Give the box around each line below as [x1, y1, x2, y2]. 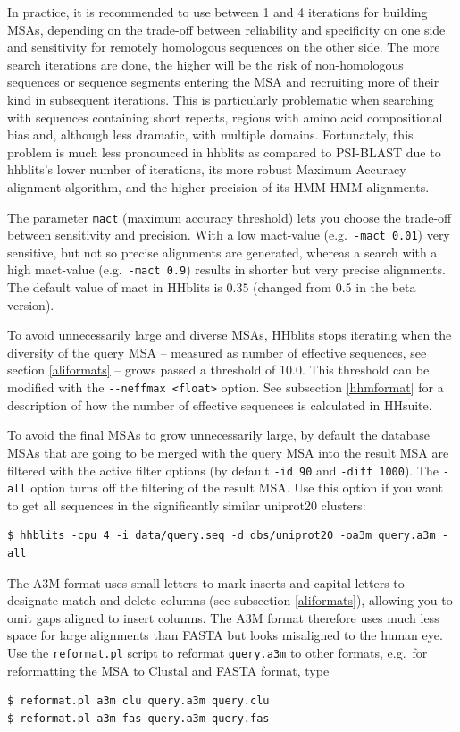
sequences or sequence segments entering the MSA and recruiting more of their [7, 72, 439, 91]
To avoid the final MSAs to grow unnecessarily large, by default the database [7, 425, 430, 444]
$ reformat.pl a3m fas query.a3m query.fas [7, 711, 270, 725]
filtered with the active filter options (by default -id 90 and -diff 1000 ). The [7, 460, 439, 479]
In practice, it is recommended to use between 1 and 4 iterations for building [7, 3, 428, 21]
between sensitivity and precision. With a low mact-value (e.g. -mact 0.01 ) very [7, 225, 450, 244]
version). [7, 295, 54, 314]
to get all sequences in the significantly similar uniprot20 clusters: [7, 495, 366, 514]
